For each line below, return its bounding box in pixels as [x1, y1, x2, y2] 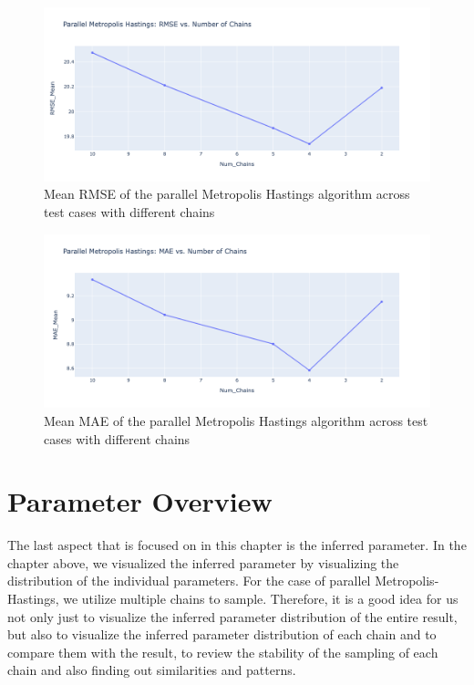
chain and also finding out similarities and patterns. [7, 660, 296, 680]
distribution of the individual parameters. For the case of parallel [7, 571, 371, 590]
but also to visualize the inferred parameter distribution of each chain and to [7, 625, 437, 644]
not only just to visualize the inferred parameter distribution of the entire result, [7, 607, 458, 626]
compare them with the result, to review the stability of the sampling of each [7, 642, 438, 661]
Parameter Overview [7, 483, 273, 520]
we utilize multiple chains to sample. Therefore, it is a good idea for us [63, 589, 459, 608]
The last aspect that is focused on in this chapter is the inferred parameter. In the [7, 535, 467, 555]
